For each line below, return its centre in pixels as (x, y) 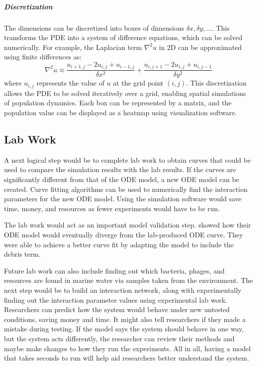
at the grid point (138, 83)
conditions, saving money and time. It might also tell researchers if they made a (125, 319)
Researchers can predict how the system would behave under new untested (117, 309)
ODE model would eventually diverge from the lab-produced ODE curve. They (124, 235)
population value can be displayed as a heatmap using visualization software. (121, 113)
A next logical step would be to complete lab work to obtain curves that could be (128, 160)
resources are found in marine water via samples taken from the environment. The (128, 280)
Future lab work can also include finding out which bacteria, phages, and (114, 270)
